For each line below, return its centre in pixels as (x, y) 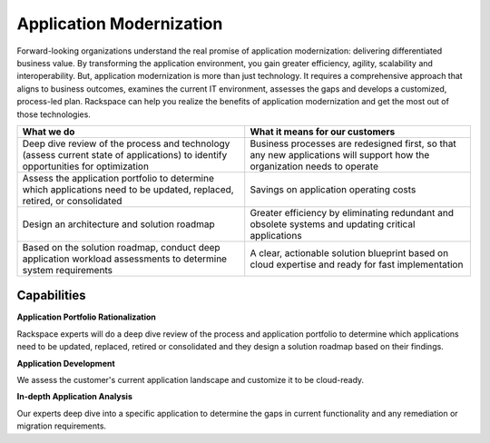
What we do (49, 132)
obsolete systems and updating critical (333, 224)
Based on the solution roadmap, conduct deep (122, 247)
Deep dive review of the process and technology (126, 143)
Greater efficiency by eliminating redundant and (352, 212)
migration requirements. (62, 426)
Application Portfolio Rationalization (86, 317)
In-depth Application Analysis (75, 397)
